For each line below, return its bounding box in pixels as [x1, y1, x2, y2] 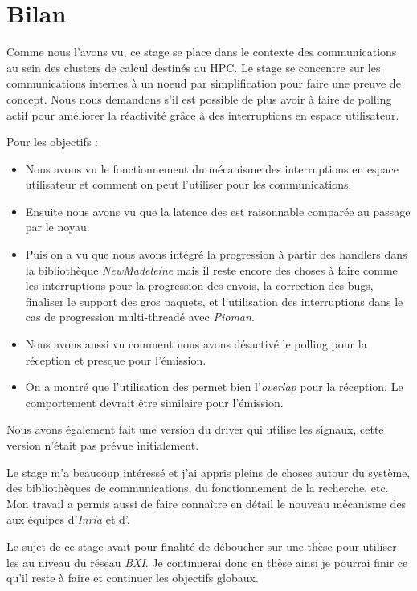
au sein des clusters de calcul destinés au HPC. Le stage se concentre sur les [6, 59, 381, 75]
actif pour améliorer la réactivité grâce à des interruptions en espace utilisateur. [6, 106, 399, 123]
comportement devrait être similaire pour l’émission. [25, 393, 284, 410]
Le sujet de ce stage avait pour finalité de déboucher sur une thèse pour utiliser [6, 537, 397, 554]
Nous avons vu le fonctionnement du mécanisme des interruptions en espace [25, 160, 399, 177]
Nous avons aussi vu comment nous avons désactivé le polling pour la [25, 336, 367, 353]
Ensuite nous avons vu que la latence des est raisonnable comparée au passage [25, 202, 411, 219]
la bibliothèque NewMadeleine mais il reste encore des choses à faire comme [25, 261, 398, 278]
